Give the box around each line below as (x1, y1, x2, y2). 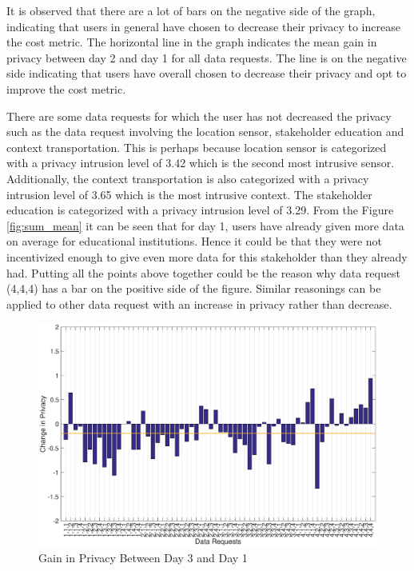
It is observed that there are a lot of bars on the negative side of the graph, (6, 2, 376, 18)
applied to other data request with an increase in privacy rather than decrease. (6, 295, 392, 312)
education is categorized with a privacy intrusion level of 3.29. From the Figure (6, 202, 394, 218)
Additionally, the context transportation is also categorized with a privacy (6, 170, 369, 186)
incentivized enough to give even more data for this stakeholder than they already (6, 248, 408, 265)
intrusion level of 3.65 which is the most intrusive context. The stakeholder (6, 186, 372, 202)
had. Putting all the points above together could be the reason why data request (6, 264, 400, 281)
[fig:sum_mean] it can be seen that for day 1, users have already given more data (6, 217, 404, 234)
